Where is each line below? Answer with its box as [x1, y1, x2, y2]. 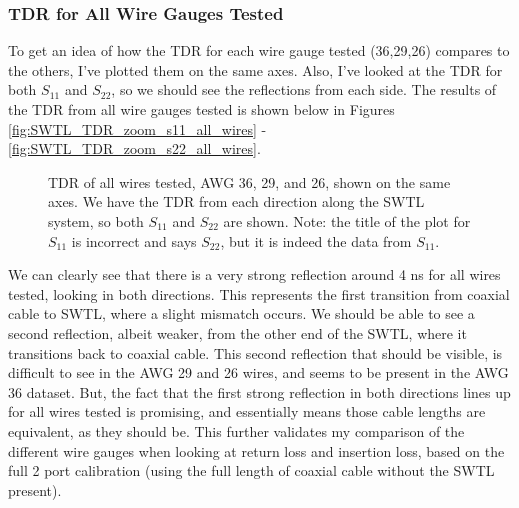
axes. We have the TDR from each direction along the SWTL [48, 191, 425, 212]
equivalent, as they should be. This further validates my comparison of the [8, 420, 465, 441]
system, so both [48, 210, 144, 231]
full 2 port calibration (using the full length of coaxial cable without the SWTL [8, 460, 495, 481]
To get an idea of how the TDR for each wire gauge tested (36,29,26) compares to [8, 40, 510, 61]
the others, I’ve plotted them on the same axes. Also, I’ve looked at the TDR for [8, 59, 503, 80]
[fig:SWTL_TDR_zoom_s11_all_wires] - [8, 118, 267, 139]
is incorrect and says [71, 230, 197, 251]
